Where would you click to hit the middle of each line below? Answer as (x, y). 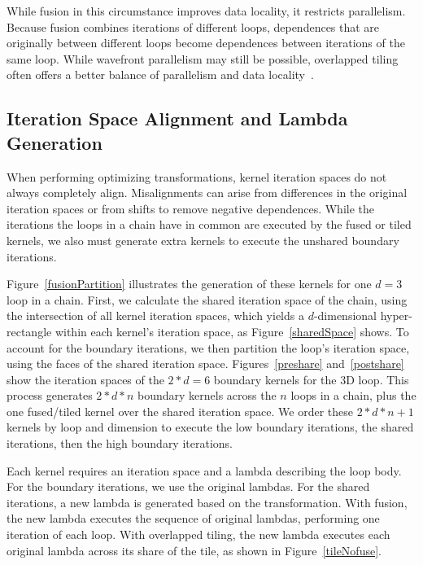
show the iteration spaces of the (85, 379)
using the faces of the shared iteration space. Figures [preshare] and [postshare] (205, 364)
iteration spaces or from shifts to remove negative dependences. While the (191, 208)
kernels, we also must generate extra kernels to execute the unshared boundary (203, 240)
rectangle (29, 331)
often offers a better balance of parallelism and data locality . (160, 74)
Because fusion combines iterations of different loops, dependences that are (193, 26)
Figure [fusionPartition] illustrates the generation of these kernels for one (189, 284)
